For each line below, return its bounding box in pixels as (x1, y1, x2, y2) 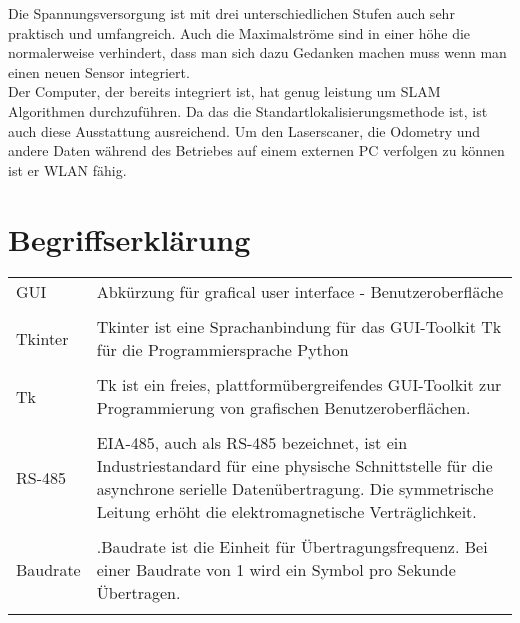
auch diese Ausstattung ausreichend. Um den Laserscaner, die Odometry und (8, 120, 481, 141)
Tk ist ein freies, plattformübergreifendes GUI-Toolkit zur (96, 373, 502, 397)
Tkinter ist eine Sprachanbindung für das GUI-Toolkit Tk (96, 315, 502, 339)
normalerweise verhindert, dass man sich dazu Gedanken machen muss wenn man (8, 42, 507, 63)
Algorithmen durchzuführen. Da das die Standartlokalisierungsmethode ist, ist (8, 100, 488, 121)
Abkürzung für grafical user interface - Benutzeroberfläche (96, 280, 504, 304)
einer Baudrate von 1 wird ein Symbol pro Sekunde (96, 558, 456, 582)
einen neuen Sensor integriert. (8, 61, 190, 82)
